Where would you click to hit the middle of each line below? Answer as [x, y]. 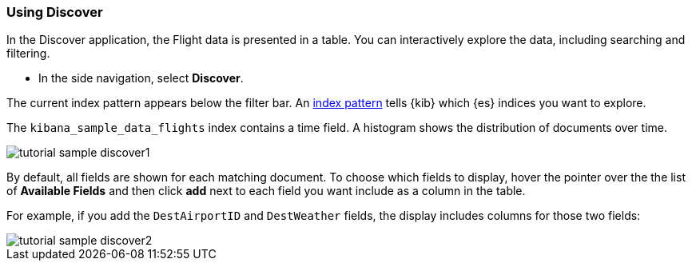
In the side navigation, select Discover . [141, 78]
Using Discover [55, 12]
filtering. [28, 54]
